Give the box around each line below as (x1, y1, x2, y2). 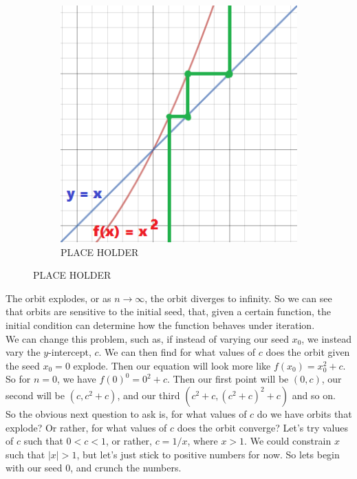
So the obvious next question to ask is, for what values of (6, 406, 247, 421)
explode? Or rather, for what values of (6, 420, 167, 434)
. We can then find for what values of (98, 345, 256, 359)
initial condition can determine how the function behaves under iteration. (6, 317, 315, 332)
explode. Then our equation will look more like (73, 358, 271, 372)
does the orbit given (266, 345, 350, 359)
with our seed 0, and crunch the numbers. (6, 460, 182, 475)
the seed (6, 358, 40, 372)
